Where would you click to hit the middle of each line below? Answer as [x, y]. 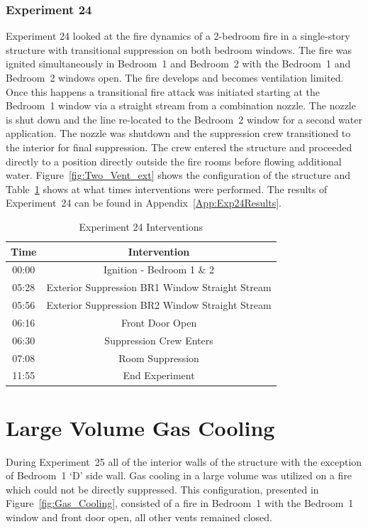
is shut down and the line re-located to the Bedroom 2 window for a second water [184, 119]
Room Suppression [159, 358]
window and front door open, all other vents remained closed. [139, 517]
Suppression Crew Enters [159, 340]
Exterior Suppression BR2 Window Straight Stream [159, 305]
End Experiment [159, 375]
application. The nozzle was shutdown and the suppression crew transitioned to [178, 133]
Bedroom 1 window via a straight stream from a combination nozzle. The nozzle [181, 105]
